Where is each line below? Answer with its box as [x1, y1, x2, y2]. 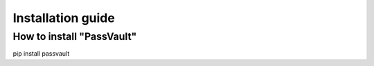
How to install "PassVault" [12, 30, 137, 43]
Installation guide [12, 10, 116, 25]
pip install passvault [12, 49, 70, 58]
